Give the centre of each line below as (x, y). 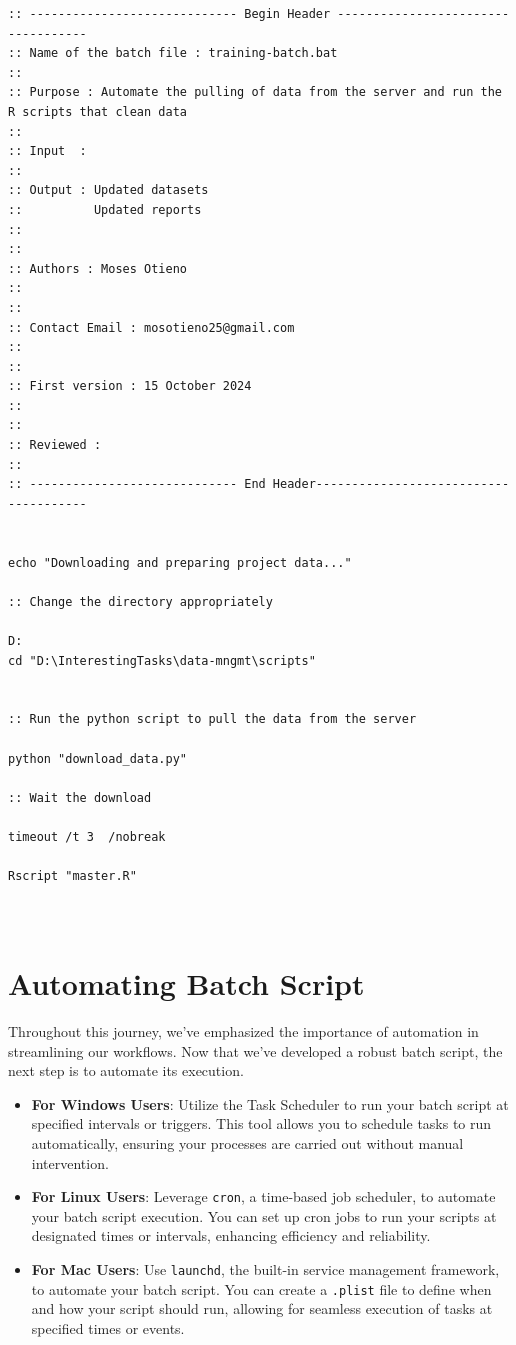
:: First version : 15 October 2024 (130, 386)
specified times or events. (108, 1327)
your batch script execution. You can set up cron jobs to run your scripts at (264, 1215)
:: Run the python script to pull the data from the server (212, 719)
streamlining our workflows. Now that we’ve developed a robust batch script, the (255, 1050)
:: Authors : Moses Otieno (97, 268)
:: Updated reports (105, 209)
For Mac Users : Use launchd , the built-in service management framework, (265, 1269)
